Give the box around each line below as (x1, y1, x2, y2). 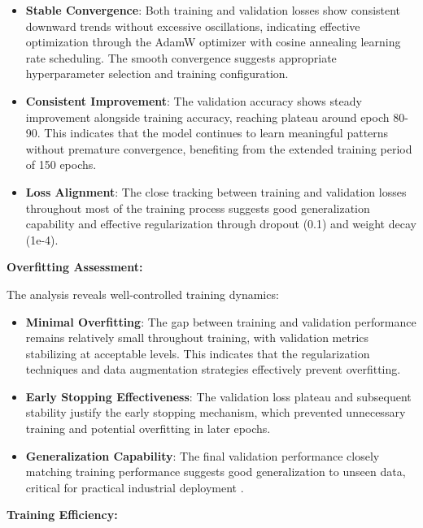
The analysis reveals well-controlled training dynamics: (7, 285, 279, 302)
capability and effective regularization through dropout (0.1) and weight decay (25, 215, 416, 232)
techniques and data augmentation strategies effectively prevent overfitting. (25, 361, 401, 378)
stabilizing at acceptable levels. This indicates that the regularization (25, 344, 370, 361)
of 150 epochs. (25, 156, 97, 173)
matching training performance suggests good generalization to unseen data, (25, 463, 406, 480)
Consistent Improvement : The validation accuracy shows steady (25, 92, 362, 109)
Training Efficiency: (7, 506, 118, 523)
